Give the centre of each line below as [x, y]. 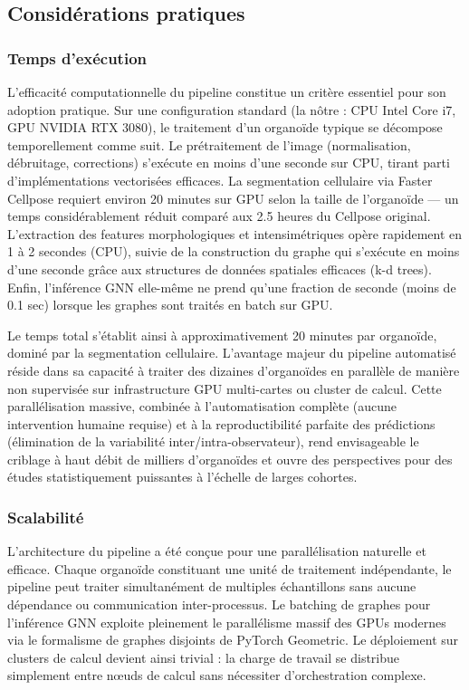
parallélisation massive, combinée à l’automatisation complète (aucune [202, 406]
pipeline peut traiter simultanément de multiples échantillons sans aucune [212, 586]
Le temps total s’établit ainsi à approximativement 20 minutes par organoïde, [222, 335]
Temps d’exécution [77, 57]
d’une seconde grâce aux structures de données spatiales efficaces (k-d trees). [220, 268]
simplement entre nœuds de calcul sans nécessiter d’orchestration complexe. [217, 675]
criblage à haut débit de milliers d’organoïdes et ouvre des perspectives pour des [230, 459]
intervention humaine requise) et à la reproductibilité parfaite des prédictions [221, 423]
